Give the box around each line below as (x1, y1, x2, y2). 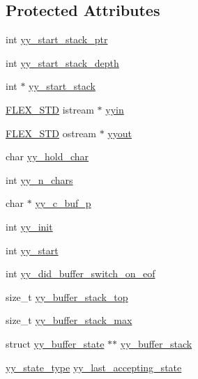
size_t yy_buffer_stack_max (6, 313, 132, 327)
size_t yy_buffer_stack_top (6, 289, 128, 304)
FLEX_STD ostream (6, 125, 97, 140)
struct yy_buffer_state (6, 336, 105, 350)
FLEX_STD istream (6, 102, 94, 116)
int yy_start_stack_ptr (6, 32, 108, 47)
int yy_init (6, 219, 53, 233)
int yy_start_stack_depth (6, 55, 119, 70)
